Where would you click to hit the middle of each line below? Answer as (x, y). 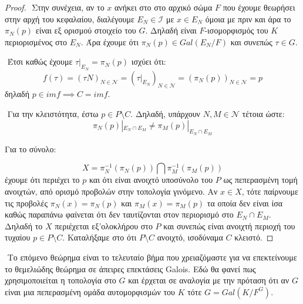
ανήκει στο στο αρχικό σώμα (164, 7)
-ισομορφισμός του (236, 30)
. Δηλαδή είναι (171, 30)
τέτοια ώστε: (263, 113)
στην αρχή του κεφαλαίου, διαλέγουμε (70, 19)
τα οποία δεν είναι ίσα (245, 203)
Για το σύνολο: (31, 148)
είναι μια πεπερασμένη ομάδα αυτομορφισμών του (90, 291)
